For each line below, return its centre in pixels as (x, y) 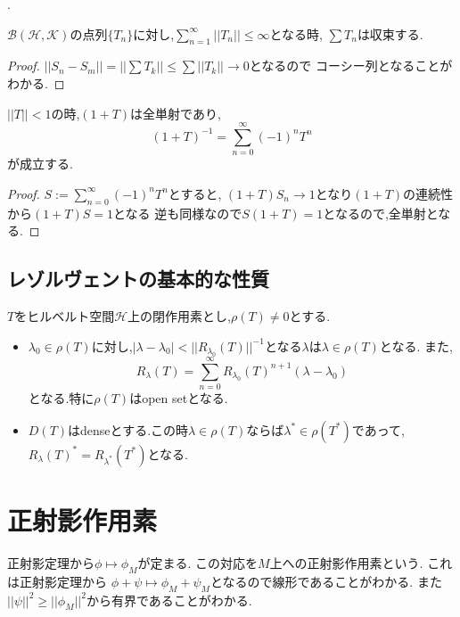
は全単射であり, (176, 113)
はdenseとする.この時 (128, 429)
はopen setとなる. (179, 398)
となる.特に (61, 398)
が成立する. (40, 164)
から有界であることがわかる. (169, 600)
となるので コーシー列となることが (351, 66)
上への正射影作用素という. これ (361, 562)
